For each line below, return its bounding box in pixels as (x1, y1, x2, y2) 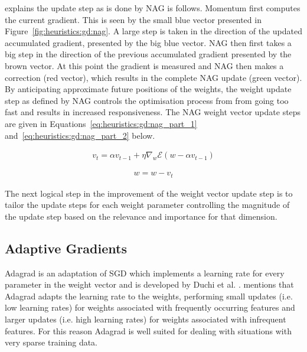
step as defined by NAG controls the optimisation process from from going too (5, 94, 289, 106)
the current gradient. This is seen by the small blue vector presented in (5, 13, 262, 25)
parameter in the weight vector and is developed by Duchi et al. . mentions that (5, 278, 294, 291)
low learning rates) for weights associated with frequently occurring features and (5, 301, 295, 314)
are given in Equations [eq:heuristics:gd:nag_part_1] (5, 117, 197, 129)
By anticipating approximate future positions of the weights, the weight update (5, 83, 292, 95)
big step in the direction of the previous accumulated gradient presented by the (5, 48, 292, 60)
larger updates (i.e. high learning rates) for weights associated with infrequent (5, 313, 286, 325)
